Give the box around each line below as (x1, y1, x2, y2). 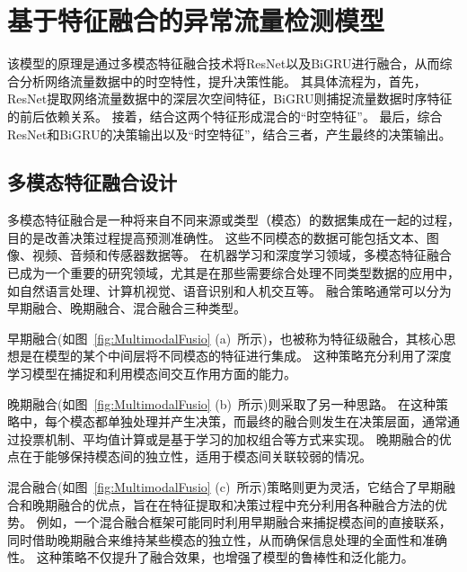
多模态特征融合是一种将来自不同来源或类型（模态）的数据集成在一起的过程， (7, 210, 460, 229)
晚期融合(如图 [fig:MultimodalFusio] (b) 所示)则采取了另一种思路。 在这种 (7, 394, 436, 413)
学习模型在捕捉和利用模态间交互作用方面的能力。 (7, 364, 296, 383)
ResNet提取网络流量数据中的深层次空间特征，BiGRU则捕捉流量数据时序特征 (7, 89, 453, 108)
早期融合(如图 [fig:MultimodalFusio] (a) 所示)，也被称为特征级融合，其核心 (7, 328, 444, 347)
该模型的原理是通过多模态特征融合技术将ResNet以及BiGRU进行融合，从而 (7, 54, 440, 73)
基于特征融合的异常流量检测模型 (7, 2, 385, 39)
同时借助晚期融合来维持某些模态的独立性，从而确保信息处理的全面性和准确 (7, 530, 447, 549)
